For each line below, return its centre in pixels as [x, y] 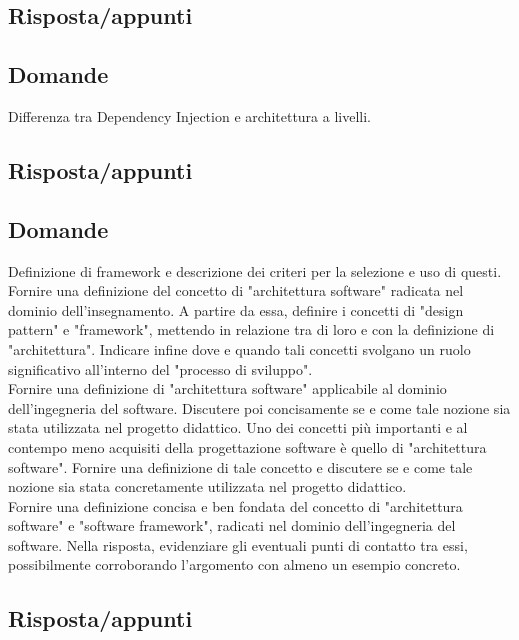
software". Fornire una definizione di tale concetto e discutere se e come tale [240, 466]
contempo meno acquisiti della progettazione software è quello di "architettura [247, 446]
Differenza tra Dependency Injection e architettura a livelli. [189, 115]
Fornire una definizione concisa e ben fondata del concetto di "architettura [235, 505]
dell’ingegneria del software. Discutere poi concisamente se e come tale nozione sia [259, 407]
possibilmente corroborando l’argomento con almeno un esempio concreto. [234, 564]
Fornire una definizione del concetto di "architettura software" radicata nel [236, 290]
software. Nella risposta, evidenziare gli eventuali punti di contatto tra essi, [238, 544]
